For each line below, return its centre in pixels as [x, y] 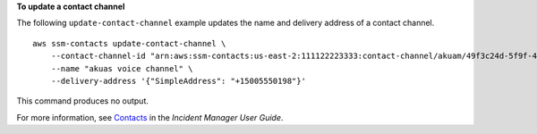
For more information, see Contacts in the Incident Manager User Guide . [150, 117]
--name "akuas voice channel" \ [122, 68]
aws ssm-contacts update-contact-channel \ [129, 43]
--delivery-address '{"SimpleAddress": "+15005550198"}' [178, 81]
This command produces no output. [83, 101]
